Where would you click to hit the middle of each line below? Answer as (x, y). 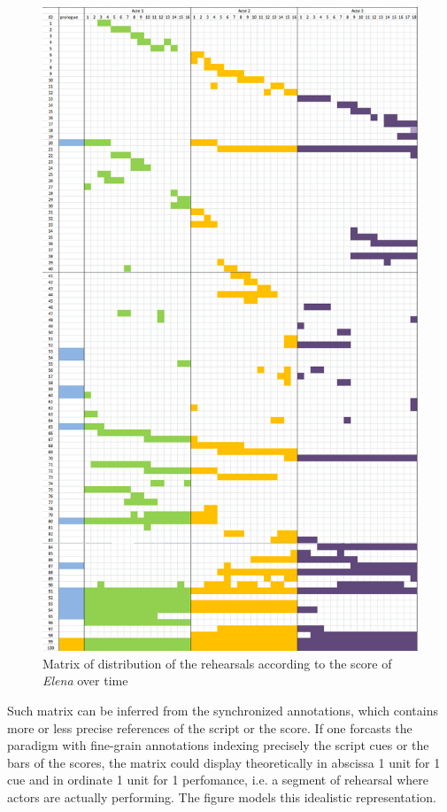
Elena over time (85, 681)
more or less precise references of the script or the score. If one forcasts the (210, 727)
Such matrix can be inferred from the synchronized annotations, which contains (223, 711)
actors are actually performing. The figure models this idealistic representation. (222, 797)
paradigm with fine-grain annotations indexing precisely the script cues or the (218, 745)
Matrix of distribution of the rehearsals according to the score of (217, 663)
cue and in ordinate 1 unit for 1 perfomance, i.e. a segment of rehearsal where (218, 780)
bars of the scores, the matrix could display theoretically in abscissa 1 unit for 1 (224, 762)
